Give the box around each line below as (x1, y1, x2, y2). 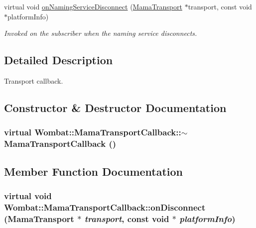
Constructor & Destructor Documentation (4, 100, 227, 115)
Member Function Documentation (4, 163, 183, 179)
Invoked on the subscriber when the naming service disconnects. (4, 28, 197, 38)
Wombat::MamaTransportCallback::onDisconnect (4, 201, 206, 213)
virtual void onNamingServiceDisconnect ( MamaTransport (4, 1, 182, 11)
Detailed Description (4, 52, 113, 68)
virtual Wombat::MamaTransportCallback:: (4, 126, 181, 138)
